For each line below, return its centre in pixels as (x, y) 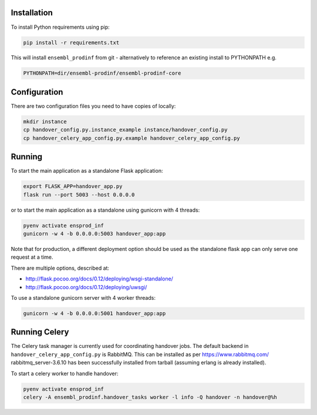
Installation (32, 13)
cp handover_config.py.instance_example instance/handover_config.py (125, 130)
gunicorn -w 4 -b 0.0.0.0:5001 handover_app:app (95, 313)
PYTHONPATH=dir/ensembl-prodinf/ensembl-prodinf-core (102, 73)
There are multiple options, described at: (60, 268)
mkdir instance (45, 121)
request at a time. (32, 257)
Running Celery (40, 332)
